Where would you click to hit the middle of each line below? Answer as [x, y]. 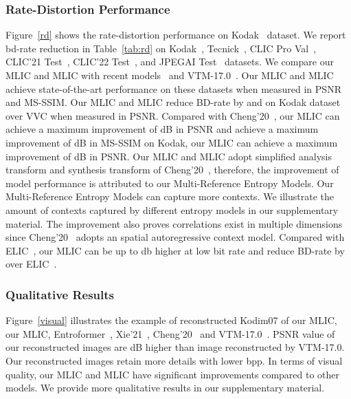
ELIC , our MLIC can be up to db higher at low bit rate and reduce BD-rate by [175, 250]
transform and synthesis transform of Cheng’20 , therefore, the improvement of [172, 170]
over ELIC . [31, 264]
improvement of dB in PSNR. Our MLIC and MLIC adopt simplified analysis [169, 156]
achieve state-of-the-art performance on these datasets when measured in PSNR [173, 88]
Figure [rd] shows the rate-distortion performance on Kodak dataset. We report [176, 35]
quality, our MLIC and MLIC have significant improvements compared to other [173, 374]
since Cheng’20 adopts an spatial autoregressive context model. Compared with [175, 237]
